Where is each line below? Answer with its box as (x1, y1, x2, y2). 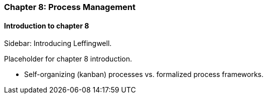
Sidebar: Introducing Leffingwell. (4, 39, 112, 48)
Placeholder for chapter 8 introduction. (4, 54, 132, 63)
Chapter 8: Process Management (4, 2, 136, 12)
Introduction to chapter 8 (4, 21, 89, 30)
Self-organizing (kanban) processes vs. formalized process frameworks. (24, 70, 264, 79)
